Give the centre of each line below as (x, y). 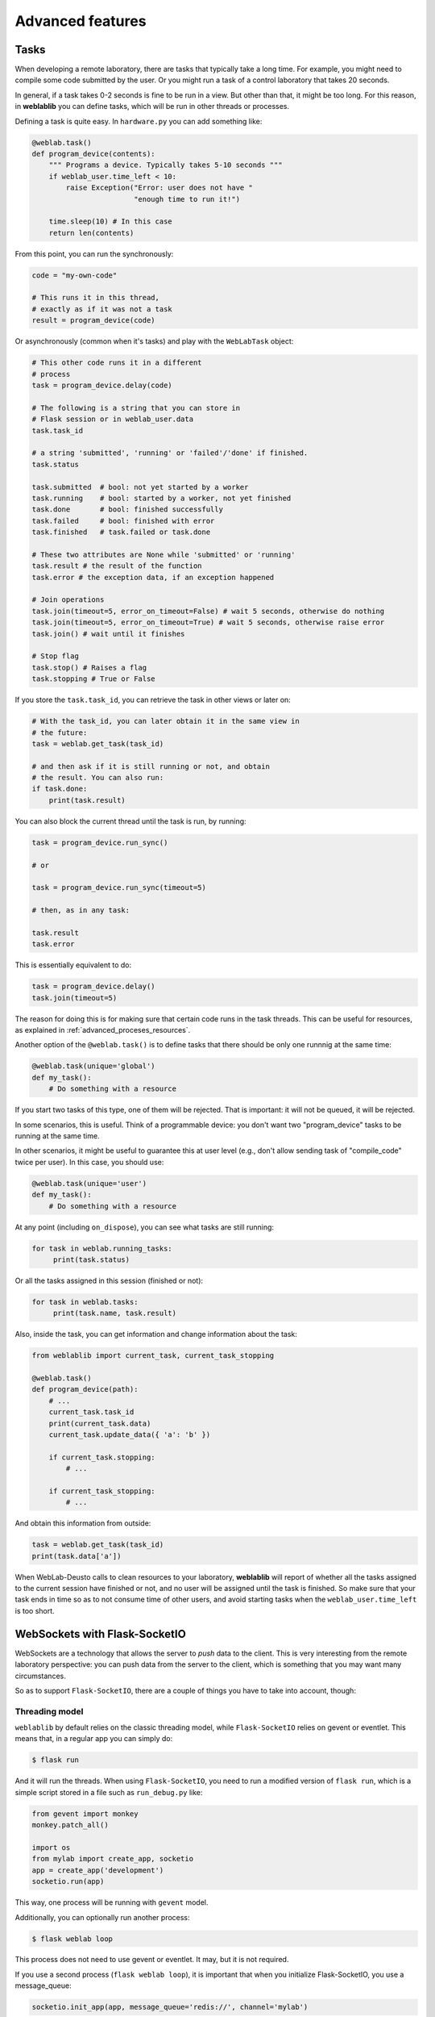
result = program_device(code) (94, 320)
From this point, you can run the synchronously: (94, 253)
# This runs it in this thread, (96, 298)
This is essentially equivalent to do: (73, 965)
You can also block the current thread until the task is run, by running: (130, 821)
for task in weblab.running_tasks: (102, 1248)
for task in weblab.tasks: (85, 1302)
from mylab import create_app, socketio (112, 1859)
